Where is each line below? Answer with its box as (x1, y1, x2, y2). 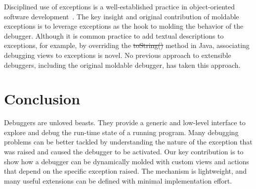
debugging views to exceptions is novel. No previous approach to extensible (4, 49, 231, 60)
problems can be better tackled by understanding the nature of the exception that (4, 137, 253, 147)
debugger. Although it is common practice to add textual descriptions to (4, 30, 224, 41)
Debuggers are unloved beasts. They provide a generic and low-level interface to (4, 117, 246, 128)
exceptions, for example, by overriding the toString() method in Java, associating (4, 40, 250, 50)
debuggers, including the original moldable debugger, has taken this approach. (4, 59, 241, 70)
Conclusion (4, 89, 81, 109)
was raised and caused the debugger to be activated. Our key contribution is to (4, 146, 244, 157)
